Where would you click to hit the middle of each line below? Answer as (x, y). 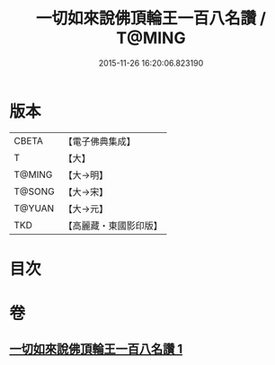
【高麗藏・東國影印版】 (113, 226)
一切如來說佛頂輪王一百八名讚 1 (96, 349)
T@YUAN (34, 208)
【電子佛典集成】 (100, 141)
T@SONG (35, 191)
